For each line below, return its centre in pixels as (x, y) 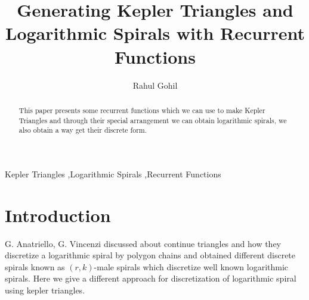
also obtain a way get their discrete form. (83, 130)
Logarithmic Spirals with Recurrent (155, 33)
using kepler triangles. (45, 290)
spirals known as (35, 266)
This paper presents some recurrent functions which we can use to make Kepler (142, 110)
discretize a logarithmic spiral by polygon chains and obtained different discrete (150, 255)
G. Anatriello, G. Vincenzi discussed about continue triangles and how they (143, 243)
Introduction (58, 215)
